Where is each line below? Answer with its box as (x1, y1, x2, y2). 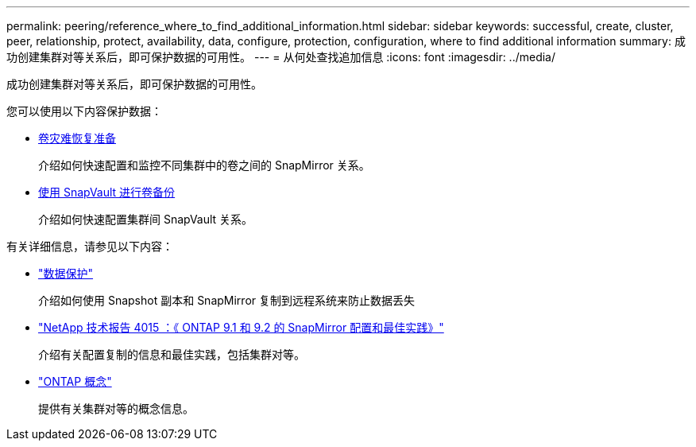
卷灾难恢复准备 (38, 131, 116, 145)
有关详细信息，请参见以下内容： (6, 239, 173, 253)
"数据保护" (38, 266, 94, 280)
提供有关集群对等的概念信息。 (38, 402, 194, 415)
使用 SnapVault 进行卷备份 (38, 185, 176, 199)
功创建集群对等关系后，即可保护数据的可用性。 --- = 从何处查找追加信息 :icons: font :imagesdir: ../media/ (6, 50, 556, 64)
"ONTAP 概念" (38, 375, 112, 388)
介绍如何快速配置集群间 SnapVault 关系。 (38, 212, 253, 226)
